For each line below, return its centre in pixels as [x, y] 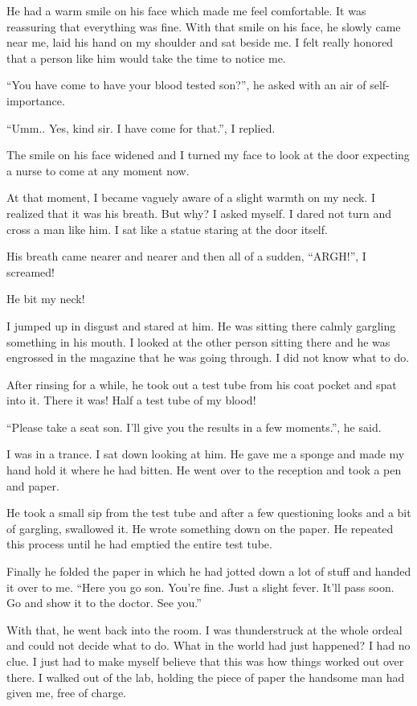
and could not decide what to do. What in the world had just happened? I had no [208, 645]
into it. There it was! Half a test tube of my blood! [131, 400]
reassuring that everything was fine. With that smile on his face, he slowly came [204, 26]
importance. [36, 100]
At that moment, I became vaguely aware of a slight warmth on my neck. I [191, 197]
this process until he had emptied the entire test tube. [139, 544]
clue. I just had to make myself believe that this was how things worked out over [205, 661]
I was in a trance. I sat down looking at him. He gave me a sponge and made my [206, 454]
